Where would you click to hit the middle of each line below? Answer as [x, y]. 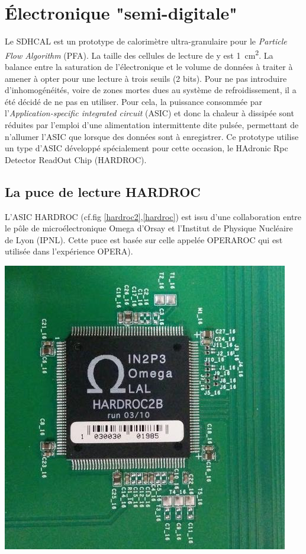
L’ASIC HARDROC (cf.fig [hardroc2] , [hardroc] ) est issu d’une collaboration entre [153, 216]
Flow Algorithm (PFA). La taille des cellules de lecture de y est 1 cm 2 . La [139, 54]
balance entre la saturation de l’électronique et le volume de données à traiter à [149, 66]
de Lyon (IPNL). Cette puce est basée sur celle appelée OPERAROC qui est [144, 239]
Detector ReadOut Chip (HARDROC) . [76, 159]
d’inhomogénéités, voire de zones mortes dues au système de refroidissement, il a [151, 90]
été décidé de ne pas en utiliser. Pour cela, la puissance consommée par [134, 101]
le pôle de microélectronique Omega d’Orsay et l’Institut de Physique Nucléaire [149, 228]
